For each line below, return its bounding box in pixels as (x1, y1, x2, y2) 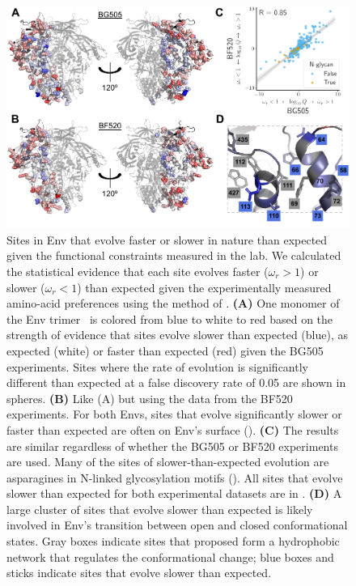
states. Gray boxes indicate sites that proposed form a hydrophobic (6, 533, 340, 550)
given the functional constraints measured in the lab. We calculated (6, 247, 341, 264)
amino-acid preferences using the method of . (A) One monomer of (6, 295, 340, 312)
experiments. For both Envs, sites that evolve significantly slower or (6, 406, 342, 423)
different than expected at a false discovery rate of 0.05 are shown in (6, 374, 346, 391)
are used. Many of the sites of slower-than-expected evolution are (6, 453, 329, 470)
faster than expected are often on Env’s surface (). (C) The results (6, 421, 339, 438)
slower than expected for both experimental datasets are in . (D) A (6, 485, 342, 502)
